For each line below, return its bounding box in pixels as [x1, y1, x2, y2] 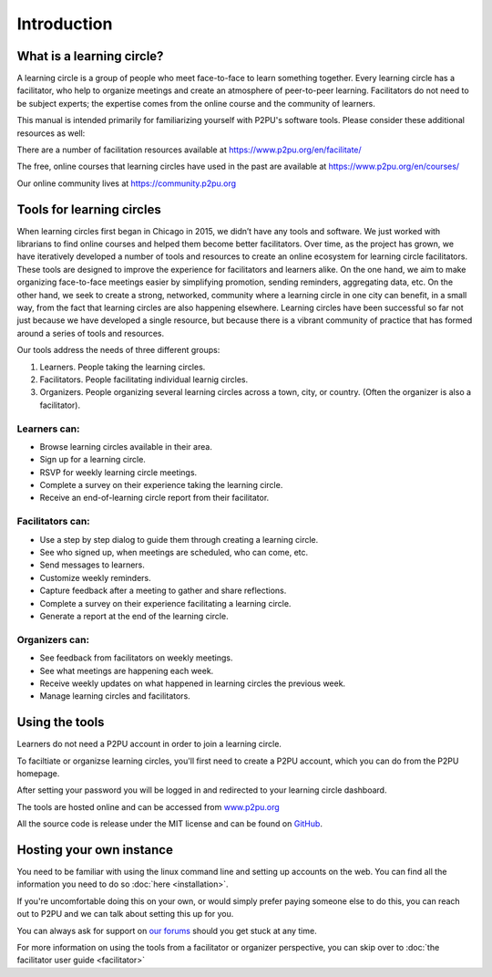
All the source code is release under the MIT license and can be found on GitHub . [16, 818, 323, 829]
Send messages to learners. [39, 559, 146, 570]
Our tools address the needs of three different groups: [16, 345, 220, 356]
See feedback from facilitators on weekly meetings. [39, 652, 233, 663]
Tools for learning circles [16, 202, 161, 217]
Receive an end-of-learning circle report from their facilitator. [39, 493, 270, 504]
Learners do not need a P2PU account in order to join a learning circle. [16, 739, 282, 750]
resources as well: [16, 128, 86, 139]
